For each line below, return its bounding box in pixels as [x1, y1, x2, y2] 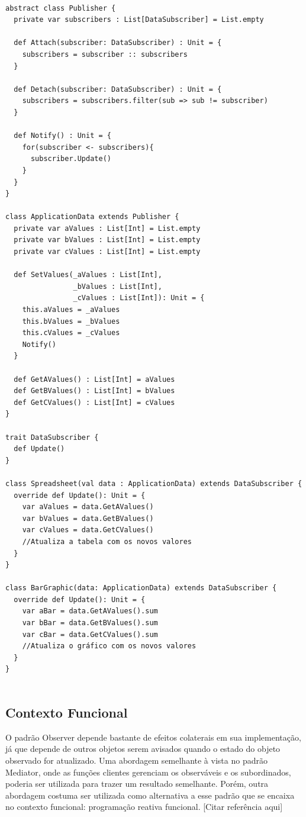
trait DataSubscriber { [5, 433, 99, 442]
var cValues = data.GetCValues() [22, 526, 154, 535]
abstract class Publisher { [5, 4, 116, 12]
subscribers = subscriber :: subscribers [22, 50, 188, 59]
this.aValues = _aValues [22, 305, 120, 314]
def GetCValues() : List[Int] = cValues [14, 398, 175, 407]
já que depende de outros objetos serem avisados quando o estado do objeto [5, 742, 281, 755]
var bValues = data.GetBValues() [22, 514, 154, 523]
